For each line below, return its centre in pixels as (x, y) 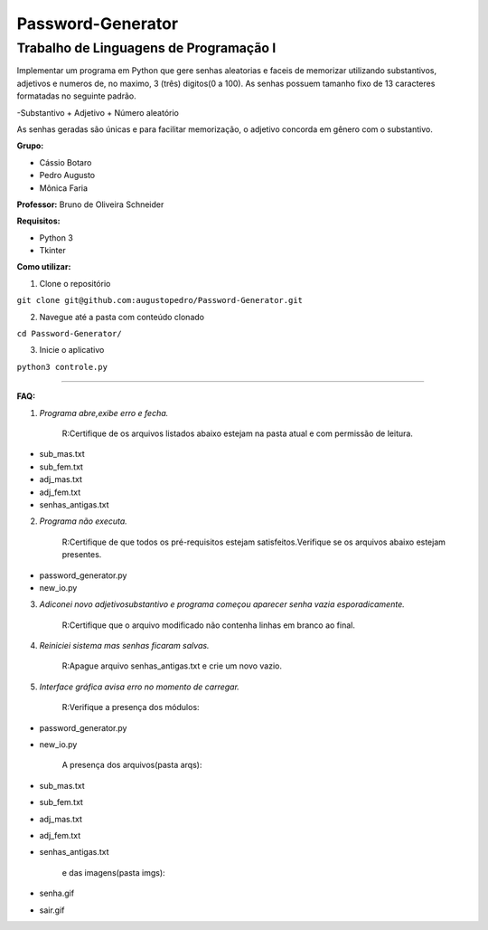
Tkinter (53, 251)
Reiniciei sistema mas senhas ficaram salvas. (124, 646)
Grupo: (30, 146)
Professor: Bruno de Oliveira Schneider (90, 204)
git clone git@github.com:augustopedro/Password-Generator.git (160, 300)
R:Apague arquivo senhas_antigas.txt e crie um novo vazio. (172, 666)
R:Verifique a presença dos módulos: (131, 707)
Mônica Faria (64, 188)
